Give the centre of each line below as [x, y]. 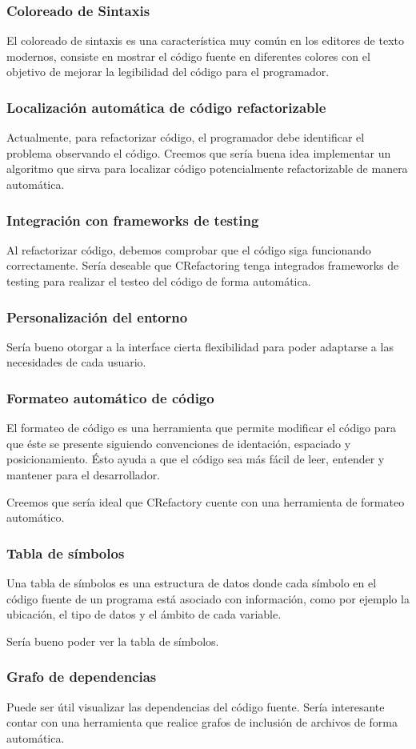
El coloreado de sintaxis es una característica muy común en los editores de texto [205, 40]
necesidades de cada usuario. [76, 362]
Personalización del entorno [97, 316]
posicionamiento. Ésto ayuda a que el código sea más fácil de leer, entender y [196, 459]
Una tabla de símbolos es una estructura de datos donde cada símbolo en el [192, 583]
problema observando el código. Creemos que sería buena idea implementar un [199, 152]
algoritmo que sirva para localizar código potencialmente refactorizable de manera [207, 168]
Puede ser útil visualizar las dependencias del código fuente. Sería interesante [196, 706]
